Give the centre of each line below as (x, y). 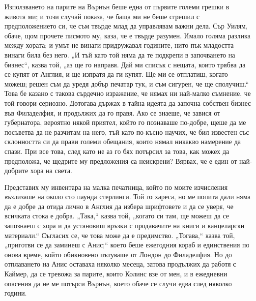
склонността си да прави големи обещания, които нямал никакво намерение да (123, 141)
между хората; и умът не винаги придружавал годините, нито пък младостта (119, 45)
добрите (16, 170)
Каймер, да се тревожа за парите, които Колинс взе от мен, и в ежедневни (116, 274)
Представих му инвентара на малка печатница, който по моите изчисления (116, 187)
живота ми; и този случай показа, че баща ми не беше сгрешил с (102, 16)
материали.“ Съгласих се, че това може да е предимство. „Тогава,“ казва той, (120, 235)
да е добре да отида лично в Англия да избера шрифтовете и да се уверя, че (119, 206)
